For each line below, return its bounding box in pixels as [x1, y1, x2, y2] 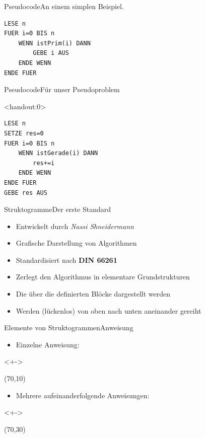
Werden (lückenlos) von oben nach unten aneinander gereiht [16, 305, 201, 316]
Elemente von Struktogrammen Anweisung [4, 322, 133, 333]
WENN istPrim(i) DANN [18, 39, 91, 47]
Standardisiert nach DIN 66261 [16, 254, 117, 265]
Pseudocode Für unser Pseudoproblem [4, 84, 120, 95]
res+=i [33, 159, 55, 167]
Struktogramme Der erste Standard [4, 204, 111, 214]
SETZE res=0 [4, 129, 44, 137]
